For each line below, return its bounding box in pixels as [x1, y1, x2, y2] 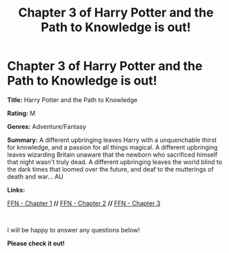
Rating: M [7, 109, 36, 117]
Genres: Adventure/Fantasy [7, 122, 86, 130]
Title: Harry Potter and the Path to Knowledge [7, 95, 138, 104]
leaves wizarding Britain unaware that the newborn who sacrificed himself [7, 150, 218, 159]
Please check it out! [7, 239, 66, 247]
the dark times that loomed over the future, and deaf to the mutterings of [7, 165, 214, 173]
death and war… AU [7, 172, 63, 181]
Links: [7, 185, 26, 194]
